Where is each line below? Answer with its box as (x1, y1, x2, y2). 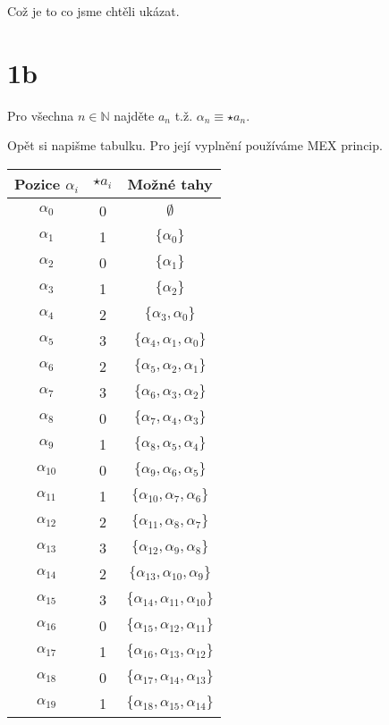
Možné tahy (127, 173, 213, 194)
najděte (114, 105, 155, 124)
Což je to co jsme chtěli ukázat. (7, 2, 180, 20)
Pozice (14, 173, 61, 194)
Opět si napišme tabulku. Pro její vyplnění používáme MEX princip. (7, 136, 383, 155)
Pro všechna (7, 105, 74, 124)
